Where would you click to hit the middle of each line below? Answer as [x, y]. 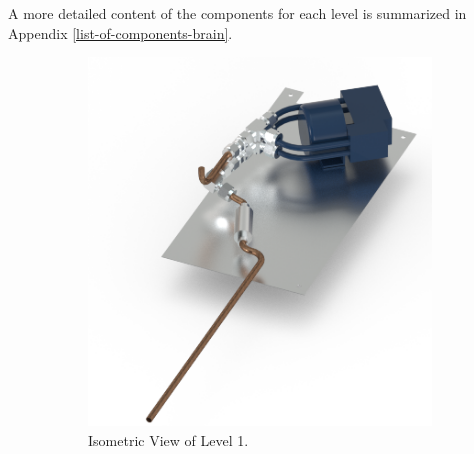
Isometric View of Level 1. [168, 439]
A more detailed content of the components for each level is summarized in [237, 13]
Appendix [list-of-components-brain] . [120, 32]
